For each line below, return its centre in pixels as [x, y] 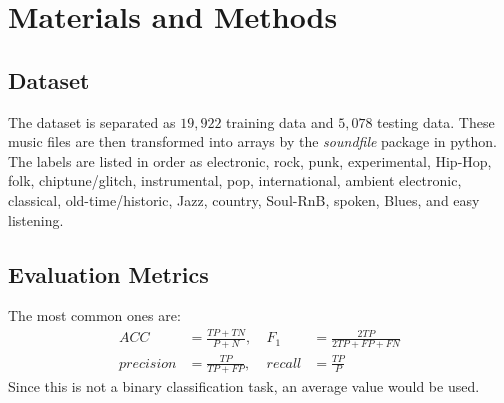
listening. [36, 219]
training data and [280, 121]
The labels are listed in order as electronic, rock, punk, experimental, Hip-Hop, [250, 160]
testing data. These [436, 121]
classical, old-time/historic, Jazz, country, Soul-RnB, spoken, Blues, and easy [244, 199]
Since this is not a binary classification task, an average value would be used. [244, 386]
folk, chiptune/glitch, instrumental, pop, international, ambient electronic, [235, 180]
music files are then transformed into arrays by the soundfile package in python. [252, 141]
